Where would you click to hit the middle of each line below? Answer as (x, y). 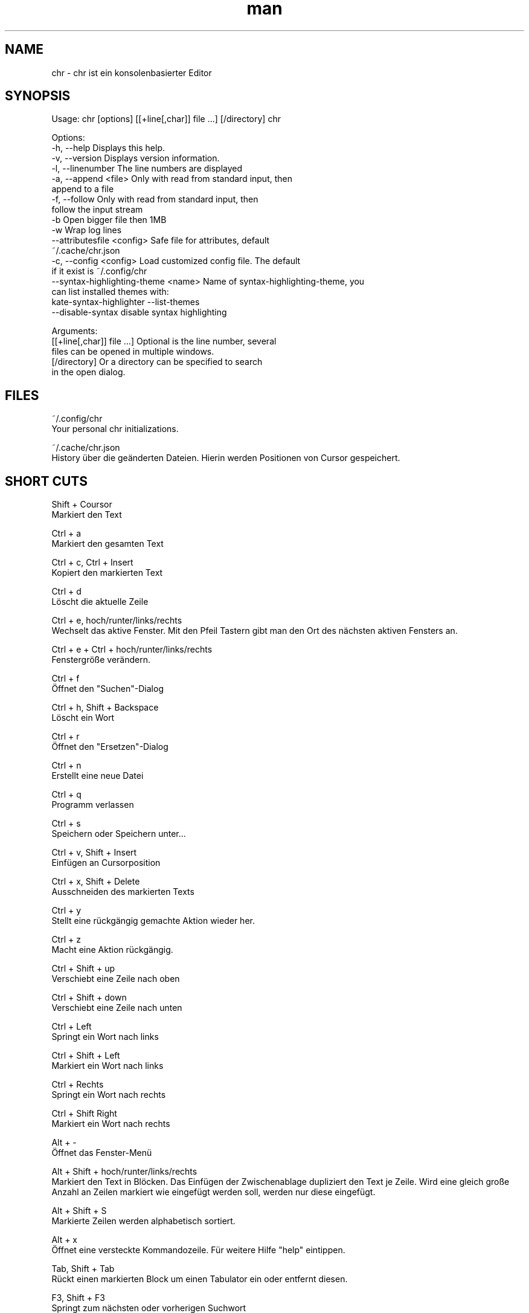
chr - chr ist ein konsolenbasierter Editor (132, 73)
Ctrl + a (66, 534)
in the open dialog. (88, 372)
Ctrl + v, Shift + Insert (94, 853)
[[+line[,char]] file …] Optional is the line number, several (164, 341)
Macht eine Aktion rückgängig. (112, 950)
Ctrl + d (66, 592)
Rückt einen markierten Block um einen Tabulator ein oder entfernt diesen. (200, 1279)
